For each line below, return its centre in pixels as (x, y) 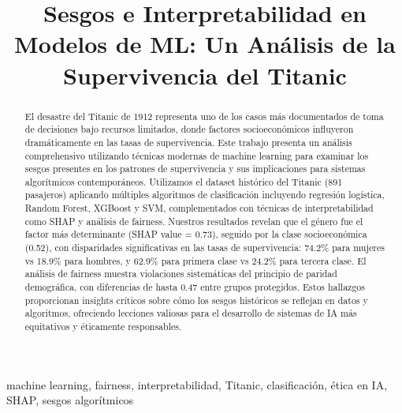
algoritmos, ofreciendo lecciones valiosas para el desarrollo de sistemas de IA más (191, 313)
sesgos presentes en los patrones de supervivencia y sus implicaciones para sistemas (195, 169)
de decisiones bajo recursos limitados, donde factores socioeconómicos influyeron (189, 129)
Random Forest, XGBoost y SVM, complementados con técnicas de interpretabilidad (199, 208)
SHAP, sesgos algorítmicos (70, 400)
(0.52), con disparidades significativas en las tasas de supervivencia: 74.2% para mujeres (205, 248)
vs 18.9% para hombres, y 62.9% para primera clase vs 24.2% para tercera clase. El (195, 260)
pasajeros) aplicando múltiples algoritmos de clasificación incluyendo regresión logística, (205, 195)
